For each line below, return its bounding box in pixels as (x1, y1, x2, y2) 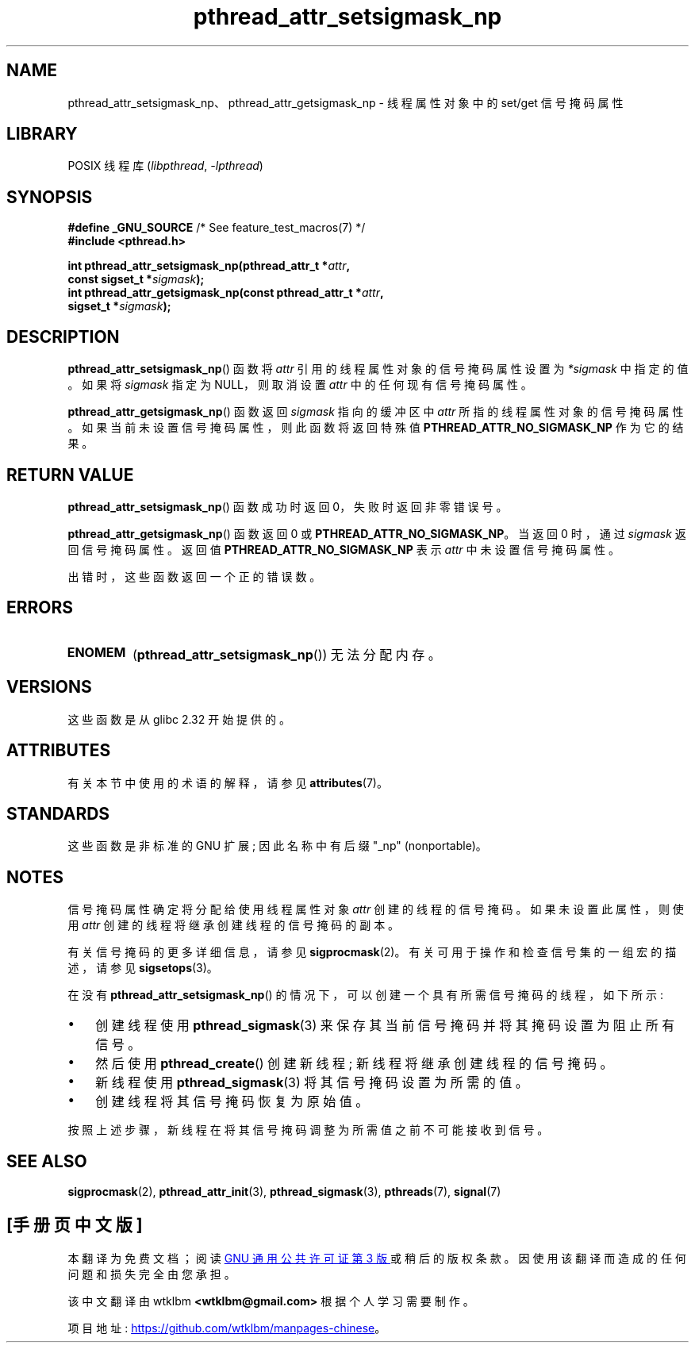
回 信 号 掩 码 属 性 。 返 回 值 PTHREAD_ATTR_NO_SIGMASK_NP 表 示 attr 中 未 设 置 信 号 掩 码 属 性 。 (67, 542, 620, 556)
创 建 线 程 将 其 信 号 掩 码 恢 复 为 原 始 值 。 (95, 1093, 369, 1110)
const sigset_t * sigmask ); (67, 272, 205, 286)
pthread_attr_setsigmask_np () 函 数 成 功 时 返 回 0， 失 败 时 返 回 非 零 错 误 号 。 (67, 499, 508, 513)
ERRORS (6, 598, 74, 618)
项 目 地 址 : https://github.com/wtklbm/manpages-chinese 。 (67, 1320, 386, 1335)
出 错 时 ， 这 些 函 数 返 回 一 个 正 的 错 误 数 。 (67, 569, 321, 583)
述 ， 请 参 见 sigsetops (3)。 (67, 961, 218, 975)
